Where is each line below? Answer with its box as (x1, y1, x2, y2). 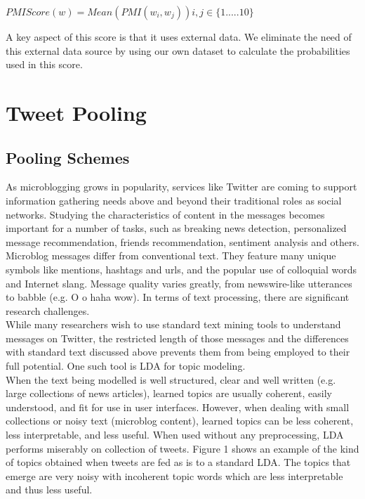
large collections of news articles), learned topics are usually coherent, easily (6, 386, 332, 401)
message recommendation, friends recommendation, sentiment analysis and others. (6, 234, 359, 249)
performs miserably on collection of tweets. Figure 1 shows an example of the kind (6, 441, 359, 455)
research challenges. (6, 303, 90, 318)
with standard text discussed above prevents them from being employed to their (6, 344, 350, 359)
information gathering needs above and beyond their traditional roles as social (6, 193, 342, 207)
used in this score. (6, 57, 83, 72)
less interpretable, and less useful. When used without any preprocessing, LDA (6, 427, 344, 442)
